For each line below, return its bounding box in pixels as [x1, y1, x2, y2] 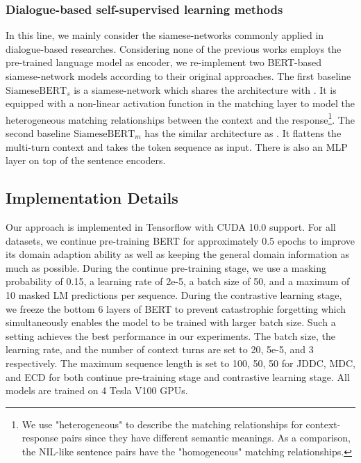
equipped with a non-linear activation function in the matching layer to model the [6, 96, 355, 111]
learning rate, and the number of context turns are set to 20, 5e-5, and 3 [6, 342, 314, 357]
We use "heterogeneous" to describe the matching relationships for [22, 416, 303, 431]
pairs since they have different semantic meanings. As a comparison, [61, 430, 351, 445]
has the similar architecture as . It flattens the [144, 126, 342, 140]
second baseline [6, 126, 71, 140]
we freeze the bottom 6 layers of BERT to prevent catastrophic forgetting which [6, 301, 346, 316]
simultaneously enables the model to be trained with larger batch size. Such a [6, 315, 336, 330]
